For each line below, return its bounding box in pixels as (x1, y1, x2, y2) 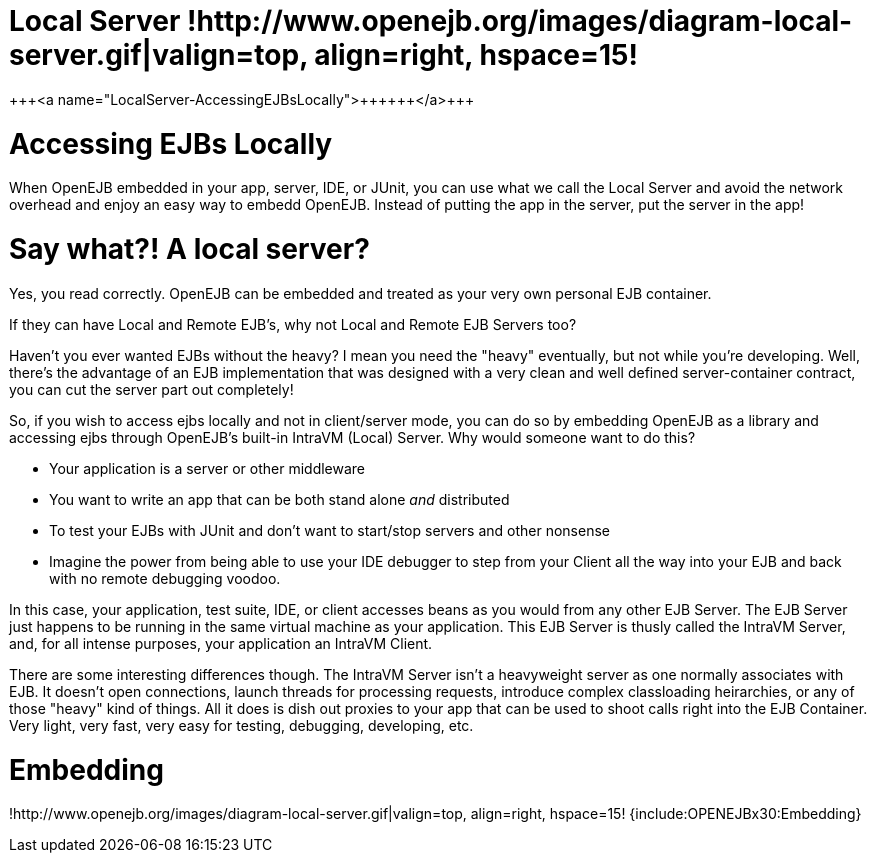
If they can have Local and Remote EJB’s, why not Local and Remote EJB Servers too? (9, 315, 577, 333)
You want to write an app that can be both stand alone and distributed (49, 490, 510, 508)
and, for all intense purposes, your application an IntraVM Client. (9, 634, 433, 652)
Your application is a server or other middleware (49, 459, 366, 477)
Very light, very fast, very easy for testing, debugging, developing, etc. (9, 716, 474, 734)
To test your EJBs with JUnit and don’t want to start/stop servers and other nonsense (49, 521, 610, 539)
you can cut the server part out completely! (9, 380, 294, 398)
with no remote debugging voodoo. (49, 569, 281, 587)
